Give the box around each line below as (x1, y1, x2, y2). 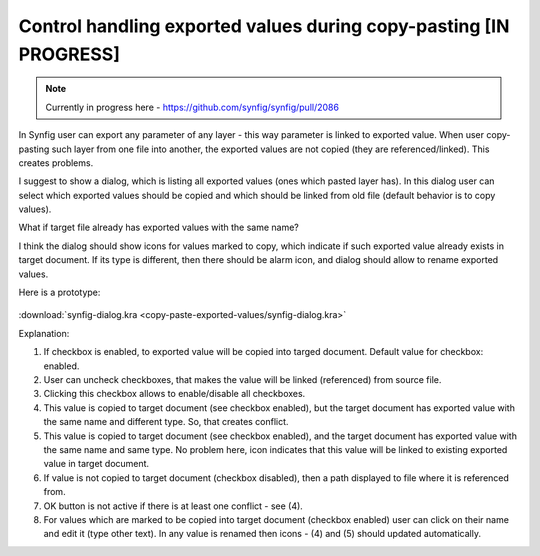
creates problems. (18, 156, 94, 169)
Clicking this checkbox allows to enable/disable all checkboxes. (43, 388, 306, 400)
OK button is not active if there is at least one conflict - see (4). (43, 500, 304, 512)
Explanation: (18, 327, 70, 339)
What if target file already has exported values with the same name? (18, 221, 300, 234)
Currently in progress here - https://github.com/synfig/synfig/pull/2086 (45, 101, 340, 113)
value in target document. (43, 458, 150, 470)
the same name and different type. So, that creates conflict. (43, 416, 289, 428)
